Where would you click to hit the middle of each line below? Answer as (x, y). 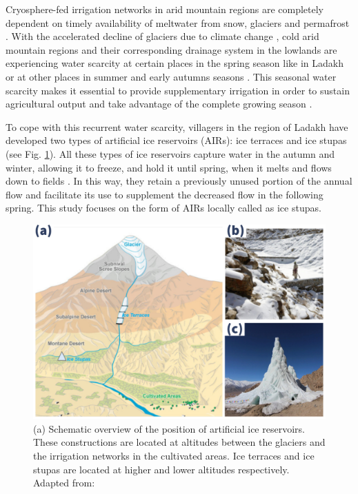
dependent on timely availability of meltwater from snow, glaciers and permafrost (178, 22)
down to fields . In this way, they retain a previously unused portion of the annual (179, 181)
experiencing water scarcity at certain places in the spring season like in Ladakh (175, 63)
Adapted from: (64, 483)
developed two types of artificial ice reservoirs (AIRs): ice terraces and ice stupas (176, 140)
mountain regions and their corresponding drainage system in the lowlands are (171, 49)
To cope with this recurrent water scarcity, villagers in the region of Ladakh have (177, 126)
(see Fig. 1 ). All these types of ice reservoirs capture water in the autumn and (170, 153)
